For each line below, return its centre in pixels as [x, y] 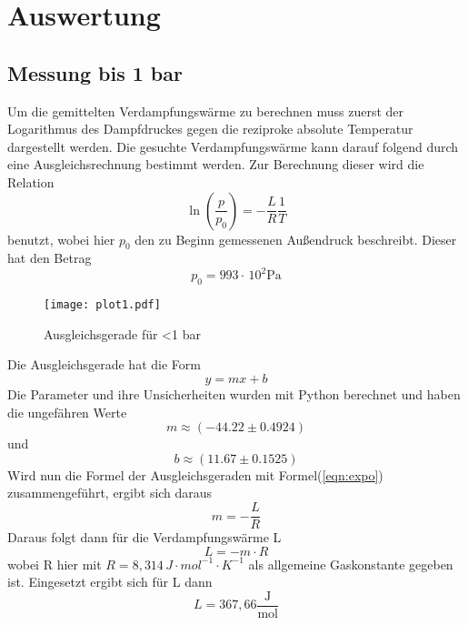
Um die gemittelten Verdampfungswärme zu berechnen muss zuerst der [206, 111]
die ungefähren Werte [67, 412]
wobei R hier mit [55, 564]
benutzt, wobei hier [61, 239]
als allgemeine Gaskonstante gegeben [351, 564]
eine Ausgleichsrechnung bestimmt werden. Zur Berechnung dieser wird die [216, 164]
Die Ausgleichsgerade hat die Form [104, 364]
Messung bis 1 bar [95, 72]
